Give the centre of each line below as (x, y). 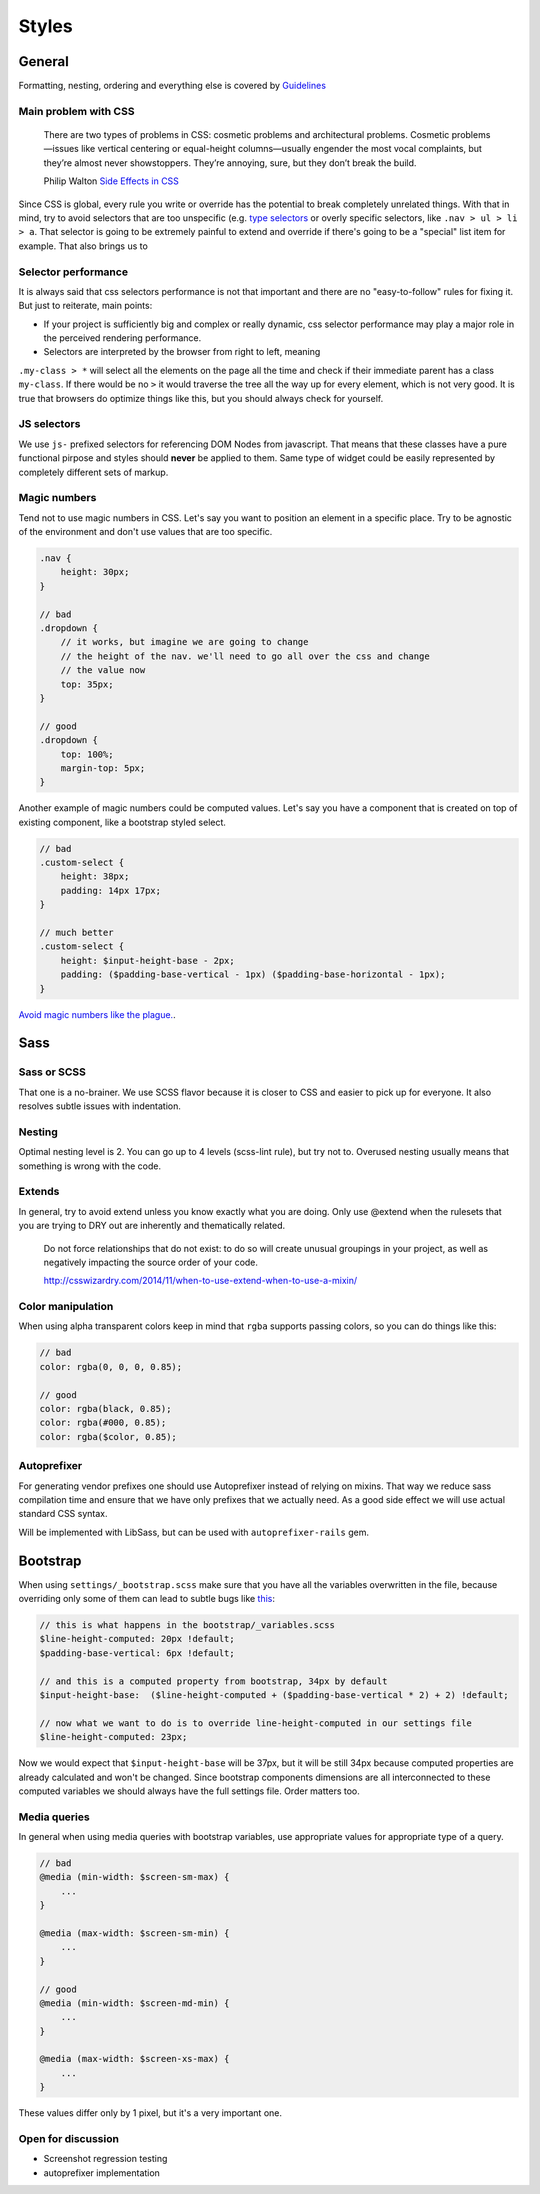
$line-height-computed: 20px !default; (137, 1639)
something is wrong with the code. (90, 1166)
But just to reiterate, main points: (85, 306)
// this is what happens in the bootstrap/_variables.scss (187, 1625)
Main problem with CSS (76, 111)
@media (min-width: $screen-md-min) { (134, 2003)
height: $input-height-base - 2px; (147, 960)
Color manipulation (66, 1307)
